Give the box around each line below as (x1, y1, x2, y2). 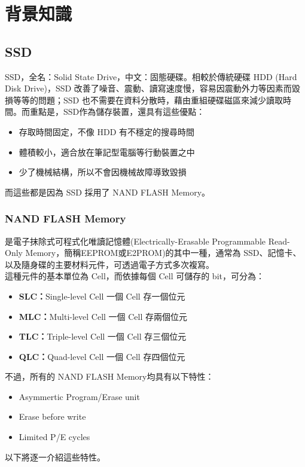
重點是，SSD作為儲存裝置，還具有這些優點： (29, 105, 205, 118)
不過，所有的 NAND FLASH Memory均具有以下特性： (5, 370, 214, 383)
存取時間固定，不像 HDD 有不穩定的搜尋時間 (19, 125, 195, 138)
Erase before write (19, 410, 86, 423)
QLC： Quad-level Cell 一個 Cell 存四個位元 (19, 350, 185, 362)
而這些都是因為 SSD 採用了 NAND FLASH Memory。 (5, 185, 211, 198)
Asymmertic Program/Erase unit (19, 390, 140, 402)
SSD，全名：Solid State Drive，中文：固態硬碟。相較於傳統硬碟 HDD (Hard (5, 70, 297, 83)
